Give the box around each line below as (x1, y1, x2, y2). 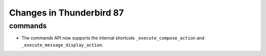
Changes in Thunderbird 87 (9, 7, 124, 18)
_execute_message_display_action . (21, 42, 103, 48)
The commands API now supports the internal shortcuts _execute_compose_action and (21, 35, 204, 41)
